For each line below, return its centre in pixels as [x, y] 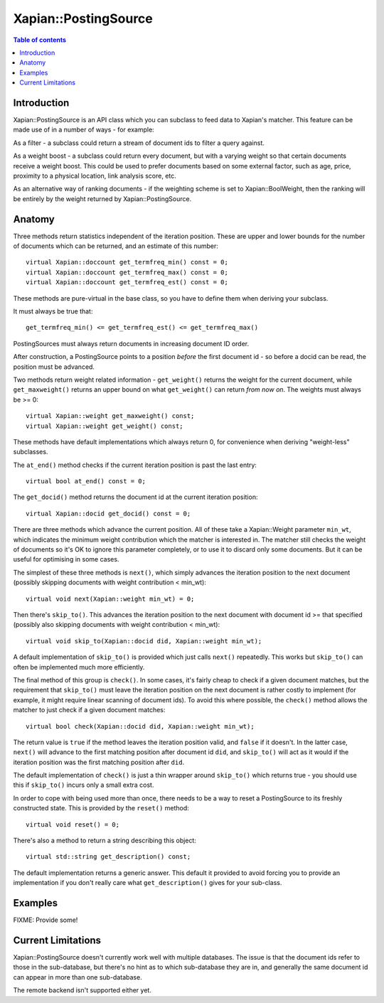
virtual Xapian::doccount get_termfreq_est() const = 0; [127, 282]
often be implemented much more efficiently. [79, 667]
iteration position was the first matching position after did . [99, 762]
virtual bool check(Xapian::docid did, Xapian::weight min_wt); [140, 726]
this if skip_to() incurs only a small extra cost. [84, 785]
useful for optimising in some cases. [66, 559]
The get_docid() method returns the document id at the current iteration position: [135, 497]
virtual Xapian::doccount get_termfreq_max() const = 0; [127, 272]
